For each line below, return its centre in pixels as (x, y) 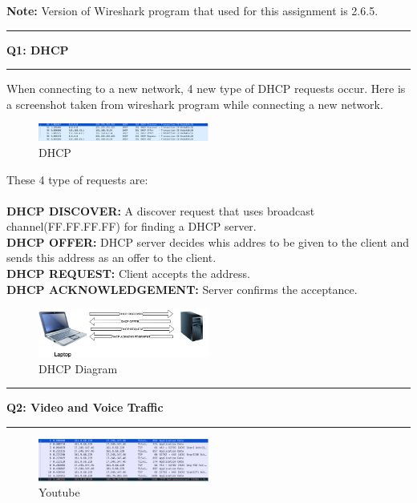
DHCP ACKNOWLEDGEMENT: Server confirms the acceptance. (182, 289)
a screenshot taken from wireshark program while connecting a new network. (195, 104)
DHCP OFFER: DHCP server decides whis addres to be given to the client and (208, 241)
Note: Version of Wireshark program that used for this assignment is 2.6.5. (192, 10)
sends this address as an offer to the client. (111, 258)
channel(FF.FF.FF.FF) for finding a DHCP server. (132, 226)
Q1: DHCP (38, 49)
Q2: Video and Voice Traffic (85, 407)
